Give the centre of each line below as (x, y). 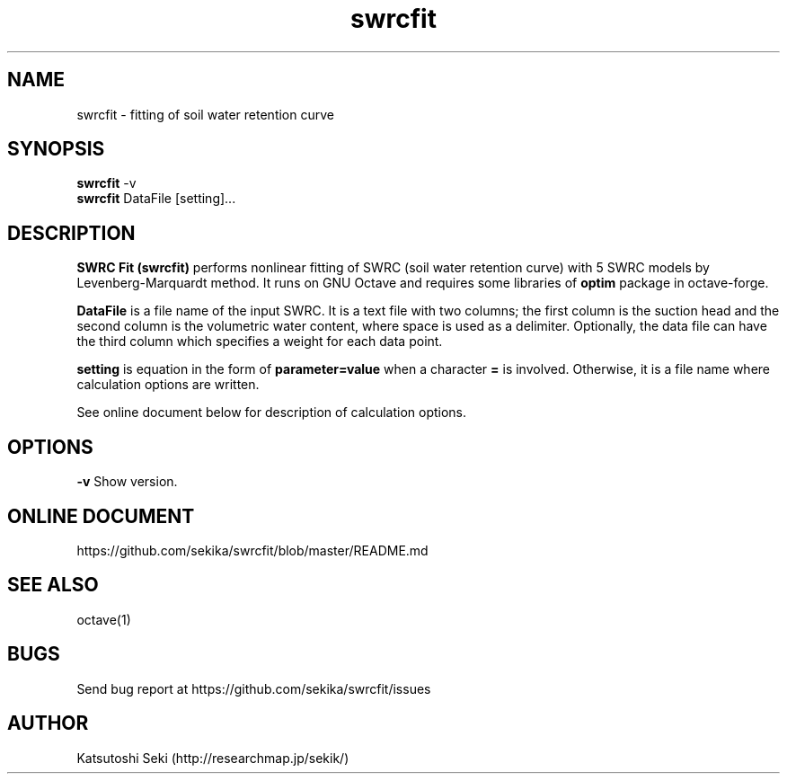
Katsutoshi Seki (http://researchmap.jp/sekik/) (213, 758)
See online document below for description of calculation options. (272, 413)
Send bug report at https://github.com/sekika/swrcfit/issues (254, 688)
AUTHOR (48, 723)
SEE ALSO (53, 585)
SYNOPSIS (56, 149)
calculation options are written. (168, 385)
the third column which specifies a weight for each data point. (260, 342)
